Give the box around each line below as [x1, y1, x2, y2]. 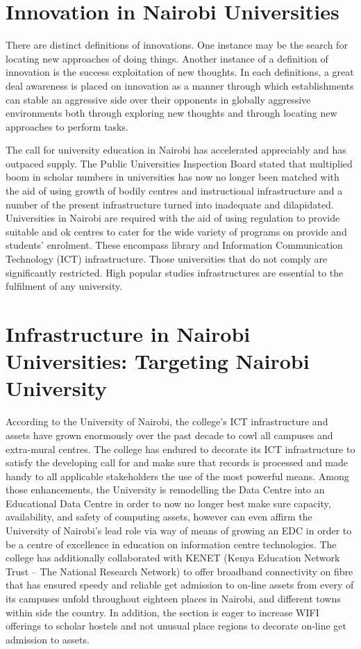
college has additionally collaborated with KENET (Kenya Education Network [6, 550, 340, 565]
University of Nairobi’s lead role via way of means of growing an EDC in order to [6, 523, 352, 538]
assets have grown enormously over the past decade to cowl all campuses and [6, 427, 333, 442]
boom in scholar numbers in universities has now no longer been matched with [6, 170, 339, 184]
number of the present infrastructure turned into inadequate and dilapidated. [6, 197, 334, 211]
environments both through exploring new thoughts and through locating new [6, 106, 337, 120]
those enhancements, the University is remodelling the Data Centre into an [6, 482, 325, 497]
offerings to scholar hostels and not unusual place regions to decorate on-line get [6, 618, 346, 633]
